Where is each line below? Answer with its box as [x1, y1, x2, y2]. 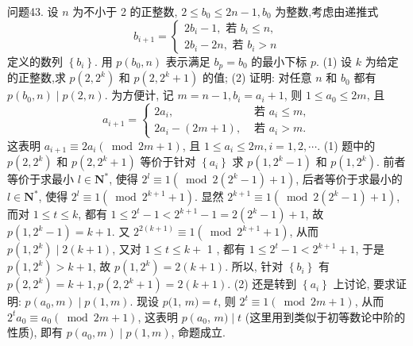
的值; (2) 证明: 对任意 [202, 69, 312, 86]
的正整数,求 [7, 69, 66, 86]
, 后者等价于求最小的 [295, 171, 403, 187]
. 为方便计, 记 [104, 86, 174, 103]
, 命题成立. [171, 324, 226, 340]
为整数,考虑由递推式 [275, 3, 379, 19]
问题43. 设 [7, 3, 59, 19]
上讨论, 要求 [333, 275, 396, 292]
